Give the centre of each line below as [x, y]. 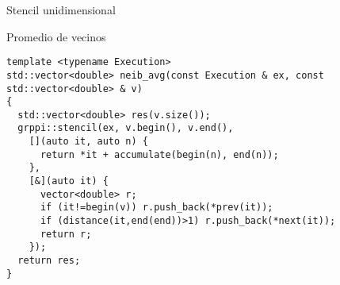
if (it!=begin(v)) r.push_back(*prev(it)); [157, 208]
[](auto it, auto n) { [88, 142]
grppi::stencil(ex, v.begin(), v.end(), [126, 128]
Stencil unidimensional [61, 10]
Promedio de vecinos [56, 36]
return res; [49, 261]
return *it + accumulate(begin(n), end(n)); [159, 154]
